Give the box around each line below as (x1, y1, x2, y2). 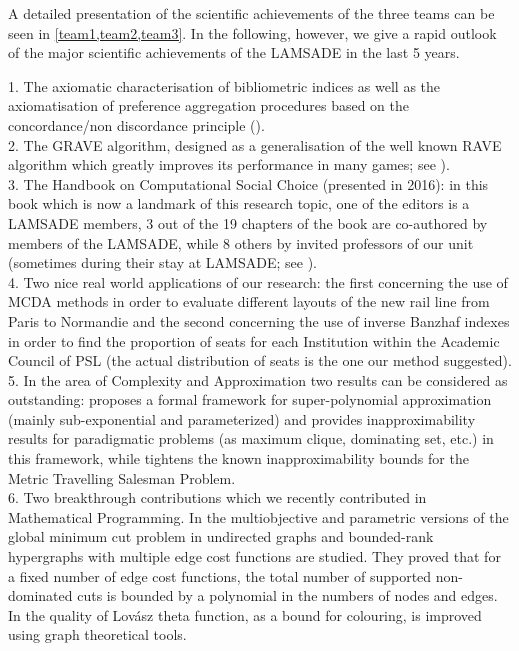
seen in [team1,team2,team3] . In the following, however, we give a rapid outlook (8, 22, 497, 43)
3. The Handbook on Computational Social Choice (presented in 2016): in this (8, 173, 489, 194)
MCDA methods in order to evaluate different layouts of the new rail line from (8, 291, 490, 312)
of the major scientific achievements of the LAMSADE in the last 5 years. (8, 42, 460, 63)
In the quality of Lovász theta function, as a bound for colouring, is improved (8, 604, 482, 625)
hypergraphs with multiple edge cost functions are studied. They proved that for (8, 546, 501, 567)
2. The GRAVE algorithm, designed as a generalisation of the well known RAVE (8, 134, 502, 155)
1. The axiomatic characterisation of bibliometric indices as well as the (8, 75, 441, 96)
